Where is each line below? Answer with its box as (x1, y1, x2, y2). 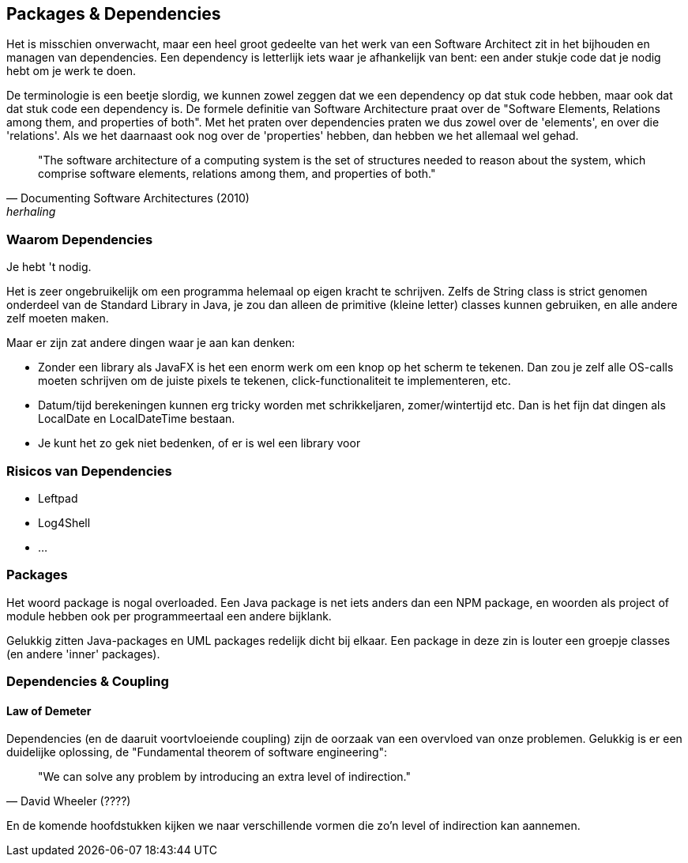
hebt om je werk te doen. (6, 64, 137, 78)
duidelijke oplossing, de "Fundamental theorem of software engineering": (6, 745, 388, 759)
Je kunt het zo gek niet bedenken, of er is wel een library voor (38, 436, 361, 450)
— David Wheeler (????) (6, 794, 131, 808)
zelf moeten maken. (6, 311, 109, 326)
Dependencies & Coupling (6, 673, 169, 690)
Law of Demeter (6, 703, 92, 718)
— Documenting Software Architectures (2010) (6, 191, 250, 205)
